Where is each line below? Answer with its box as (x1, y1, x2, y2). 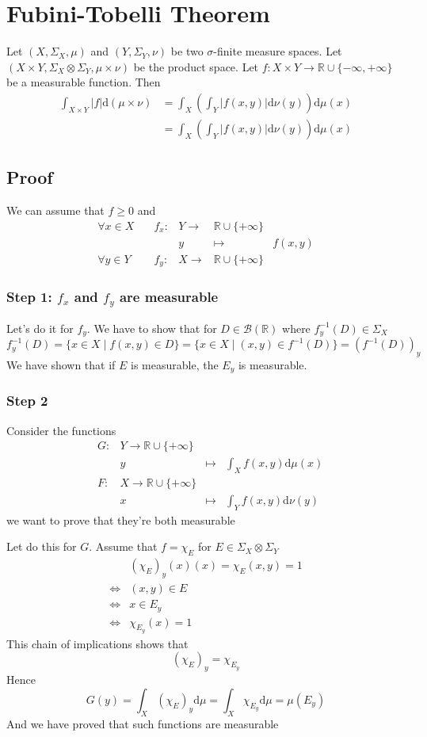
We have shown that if (6, 356, 116, 372)
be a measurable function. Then (6, 74, 161, 90)
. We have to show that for (86, 319, 217, 336)
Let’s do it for (6, 319, 74, 336)
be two (170, 43, 204, 59)
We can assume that (6, 202, 105, 219)
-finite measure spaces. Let (213, 43, 342, 59)
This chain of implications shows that (6, 635, 189, 651)
